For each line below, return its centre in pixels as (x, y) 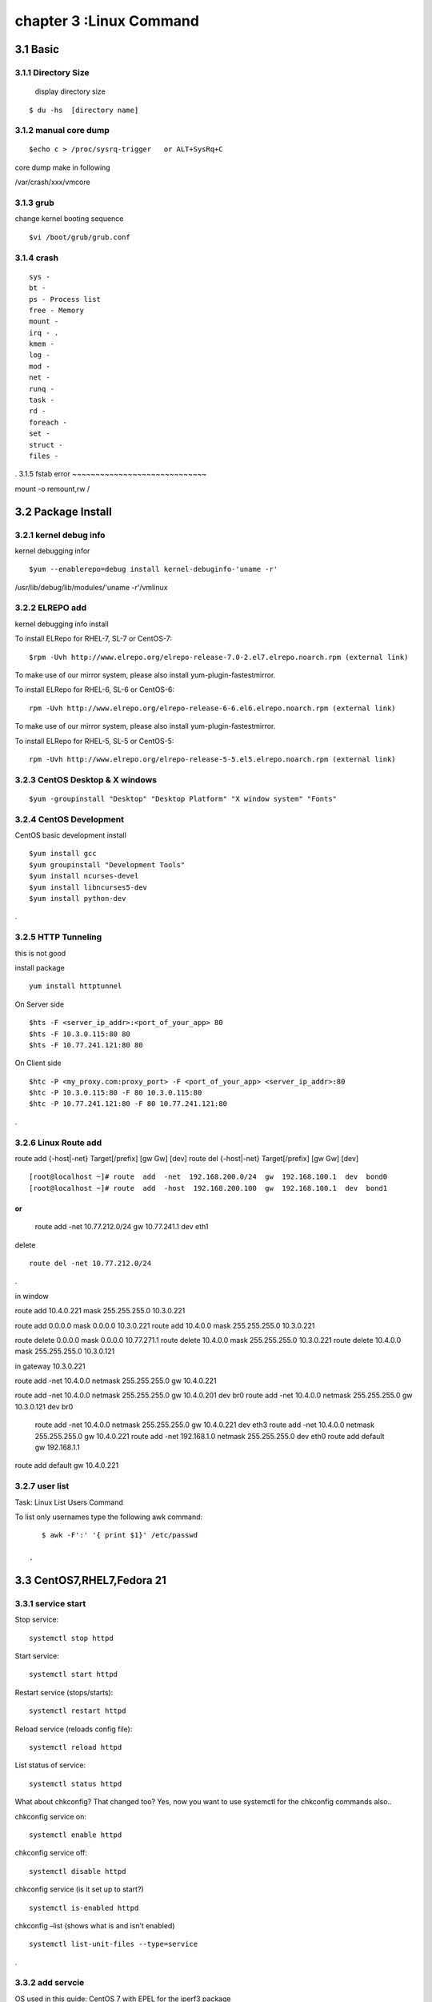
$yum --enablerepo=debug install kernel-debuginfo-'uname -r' (154, 569)
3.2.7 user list (42, 1486)
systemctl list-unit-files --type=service (114, 1944)
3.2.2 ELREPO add (51, 608)
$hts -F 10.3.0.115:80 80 (80, 1034)
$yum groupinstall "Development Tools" (107, 864)
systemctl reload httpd (76, 1747)
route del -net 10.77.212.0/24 (90, 1263)
